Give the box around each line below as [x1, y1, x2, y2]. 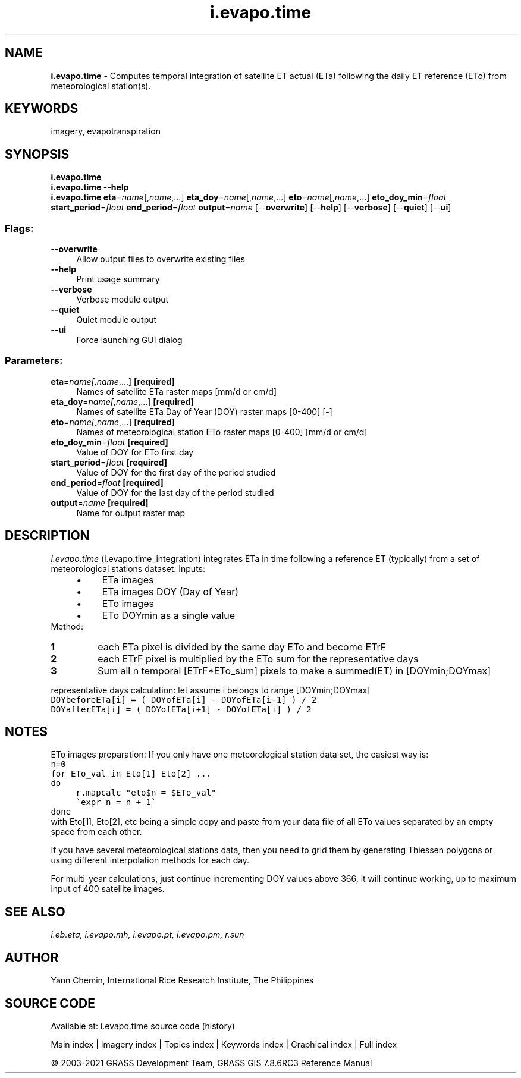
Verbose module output [76, 294, 169, 305]
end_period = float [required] [51, 477, 164, 488]
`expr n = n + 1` [76, 797, 156, 807]
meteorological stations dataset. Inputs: [51, 563, 205, 574]
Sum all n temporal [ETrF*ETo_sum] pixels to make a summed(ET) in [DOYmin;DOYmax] [98, 664, 491, 677]
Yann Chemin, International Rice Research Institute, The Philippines [51, 975, 314, 986]
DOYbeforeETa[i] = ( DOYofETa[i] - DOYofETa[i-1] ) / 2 [51, 694, 317, 705]
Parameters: [5, 354, 63, 367]
